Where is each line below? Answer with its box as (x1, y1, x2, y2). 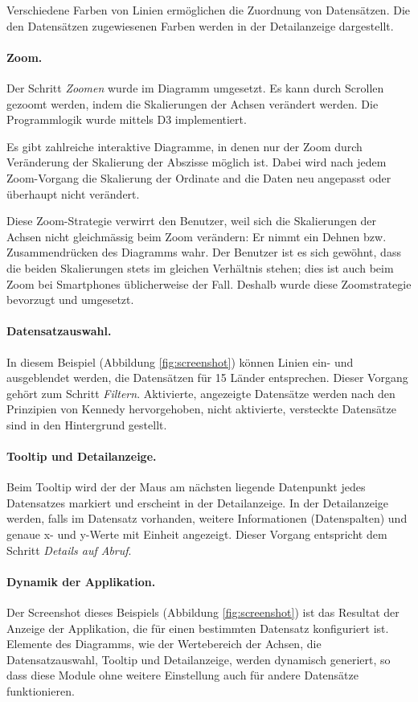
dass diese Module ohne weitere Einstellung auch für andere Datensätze (6, 667, 359, 684)
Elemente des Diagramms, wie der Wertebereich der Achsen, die (6, 635, 322, 652)
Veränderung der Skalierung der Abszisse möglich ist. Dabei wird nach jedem (6, 154, 387, 170)
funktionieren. (6, 683, 75, 699)
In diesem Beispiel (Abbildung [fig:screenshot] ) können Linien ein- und (6, 353, 354, 370)
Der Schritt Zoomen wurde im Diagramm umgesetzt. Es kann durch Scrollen (6, 79, 384, 96)
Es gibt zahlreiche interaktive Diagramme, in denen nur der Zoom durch (6, 138, 363, 154)
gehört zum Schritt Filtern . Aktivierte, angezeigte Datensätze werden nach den (6, 384, 395, 401)
